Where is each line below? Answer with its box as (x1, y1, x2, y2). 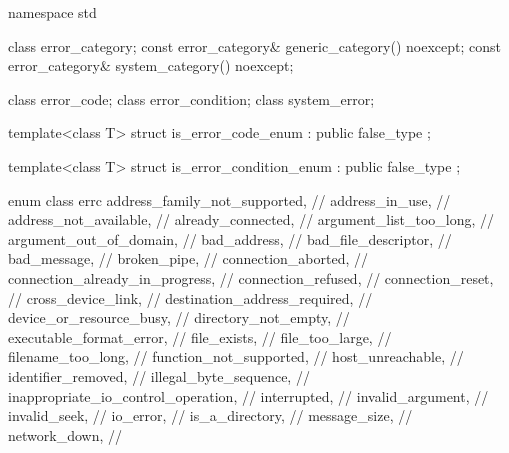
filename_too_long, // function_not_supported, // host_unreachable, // (8, 346, 464, 367)
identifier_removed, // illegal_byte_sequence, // (8, 365, 310, 386)
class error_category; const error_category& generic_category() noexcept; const (8, 35, 501, 56)
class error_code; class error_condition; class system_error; (8, 88, 375, 109)
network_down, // (8, 424, 122, 445)
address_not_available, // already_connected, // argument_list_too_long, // (8, 209, 495, 230)
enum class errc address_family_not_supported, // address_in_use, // (8, 189, 451, 210)
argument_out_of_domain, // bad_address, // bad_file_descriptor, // (8, 228, 452, 249)
